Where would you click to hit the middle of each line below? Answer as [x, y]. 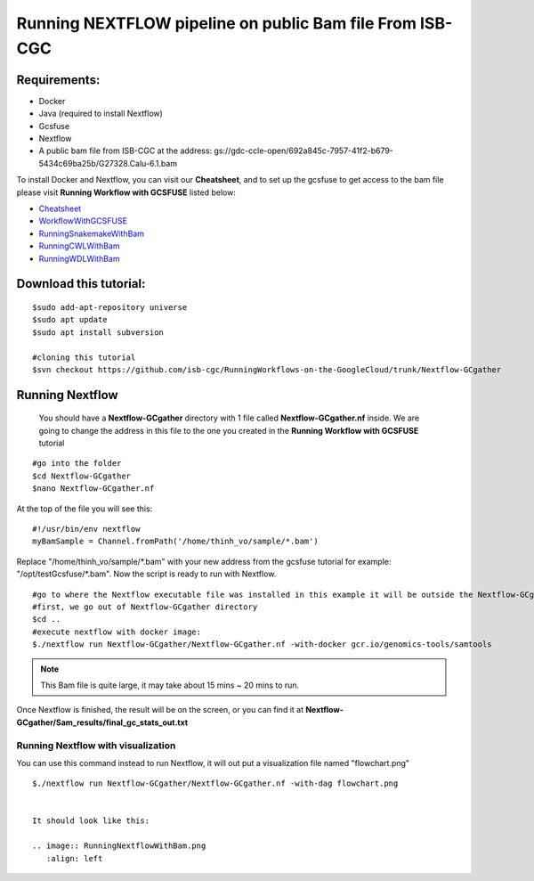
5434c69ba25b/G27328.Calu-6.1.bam [108, 163]
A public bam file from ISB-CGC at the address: [125, 151]
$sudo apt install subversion [98, 332]
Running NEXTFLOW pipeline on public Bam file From [217, 23]
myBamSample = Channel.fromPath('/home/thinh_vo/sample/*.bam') [176, 542]
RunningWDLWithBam [79, 258]
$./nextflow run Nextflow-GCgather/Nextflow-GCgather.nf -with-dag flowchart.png [215, 783]
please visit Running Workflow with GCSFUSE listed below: [126, 192]
